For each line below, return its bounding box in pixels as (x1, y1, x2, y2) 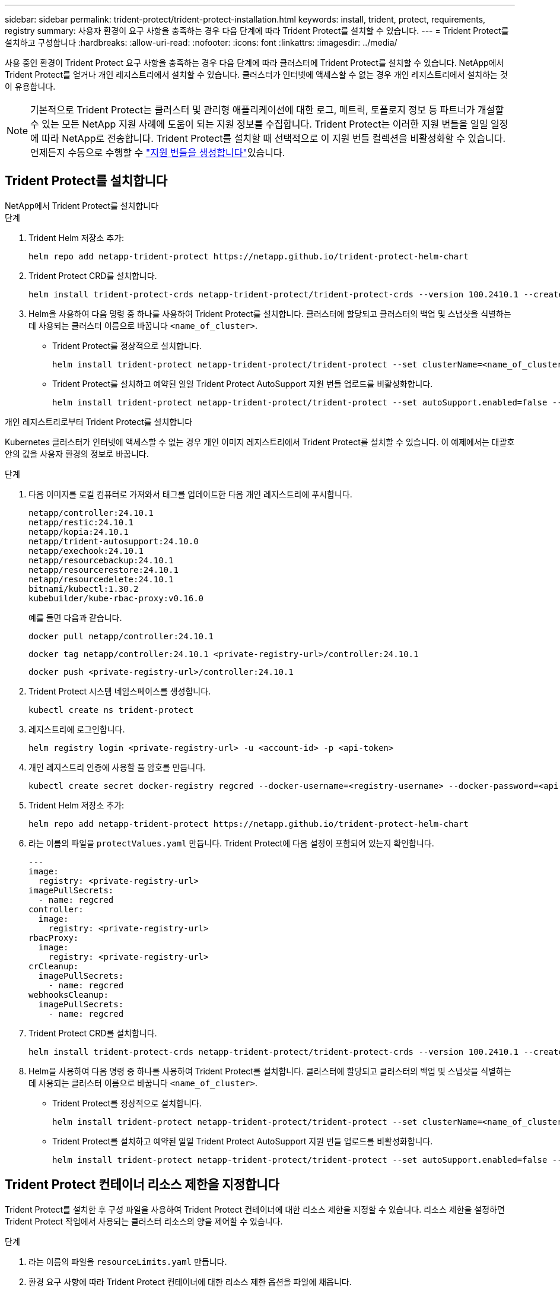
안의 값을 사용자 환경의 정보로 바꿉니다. (5, 448, 149, 459)
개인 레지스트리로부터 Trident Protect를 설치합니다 (5, 416, 193, 427)
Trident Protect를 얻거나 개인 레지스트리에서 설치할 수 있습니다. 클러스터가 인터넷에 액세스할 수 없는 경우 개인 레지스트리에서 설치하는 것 (5, 69, 508, 80)
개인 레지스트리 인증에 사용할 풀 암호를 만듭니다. (28, 762, 206, 772)
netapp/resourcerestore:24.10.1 (28, 564, 179, 575)
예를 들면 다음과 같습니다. (28, 612, 122, 623)
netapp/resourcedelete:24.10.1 (28, 574, 174, 584)
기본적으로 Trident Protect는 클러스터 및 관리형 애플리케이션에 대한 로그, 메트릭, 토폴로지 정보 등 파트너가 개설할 (30, 104, 504, 116)
